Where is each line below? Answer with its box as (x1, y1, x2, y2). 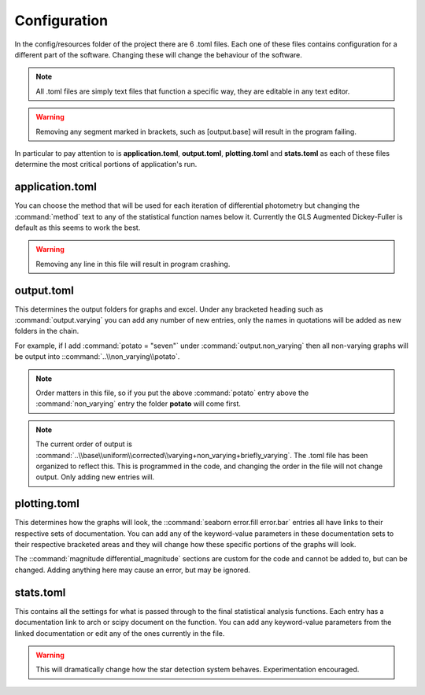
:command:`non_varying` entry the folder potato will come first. (35, 399, 242, 408)
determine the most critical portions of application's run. (14, 160, 198, 169)
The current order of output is (35, 439, 133, 449)
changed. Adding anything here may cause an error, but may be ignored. (14, 565, 251, 575)
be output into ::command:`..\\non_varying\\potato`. (14, 352, 180, 361)
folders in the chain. (14, 327, 79, 336)
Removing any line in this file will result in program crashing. (35, 259, 231, 268)
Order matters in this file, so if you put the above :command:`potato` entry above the (35, 388, 309, 397)
